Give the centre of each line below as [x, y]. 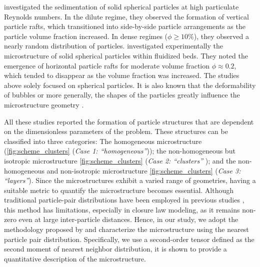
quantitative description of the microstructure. [75, 258]
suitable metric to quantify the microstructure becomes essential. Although [119, 190]
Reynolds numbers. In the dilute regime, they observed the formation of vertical [126, 16]
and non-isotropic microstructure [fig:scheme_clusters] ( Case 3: [144, 170]
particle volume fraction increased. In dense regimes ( [86, 36]
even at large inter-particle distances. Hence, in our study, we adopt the [128, 219]
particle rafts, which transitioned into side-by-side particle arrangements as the [125, 26]
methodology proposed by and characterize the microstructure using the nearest [126, 229]
